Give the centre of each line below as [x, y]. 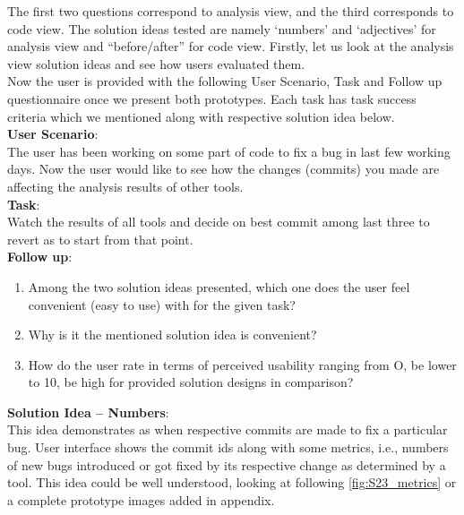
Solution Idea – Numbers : [88, 412]
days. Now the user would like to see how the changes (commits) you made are [223, 169]
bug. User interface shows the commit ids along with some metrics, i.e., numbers [228, 447]
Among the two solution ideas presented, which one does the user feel [219, 286]
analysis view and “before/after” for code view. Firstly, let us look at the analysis [231, 46]
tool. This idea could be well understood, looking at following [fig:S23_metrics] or [232, 482]
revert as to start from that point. [100, 239]
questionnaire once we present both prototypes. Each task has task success [212, 98]
